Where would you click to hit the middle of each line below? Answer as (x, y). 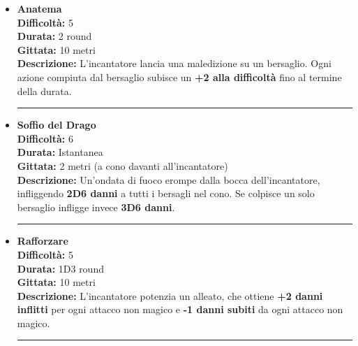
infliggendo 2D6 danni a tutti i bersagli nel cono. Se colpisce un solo (166, 193)
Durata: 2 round (54, 36)
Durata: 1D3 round (60, 268)
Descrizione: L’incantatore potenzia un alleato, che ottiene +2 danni (170, 295)
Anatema (39, 8)
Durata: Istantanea (60, 152)
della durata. (44, 91)
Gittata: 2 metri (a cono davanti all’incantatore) (122, 165)
